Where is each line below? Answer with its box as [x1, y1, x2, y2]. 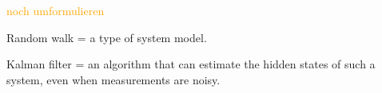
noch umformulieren [6, 2, 105, 18]
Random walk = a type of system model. [6, 29, 207, 45]
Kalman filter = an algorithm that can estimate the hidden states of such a [6, 56, 376, 72]
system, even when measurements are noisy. [6, 71, 221, 87]
